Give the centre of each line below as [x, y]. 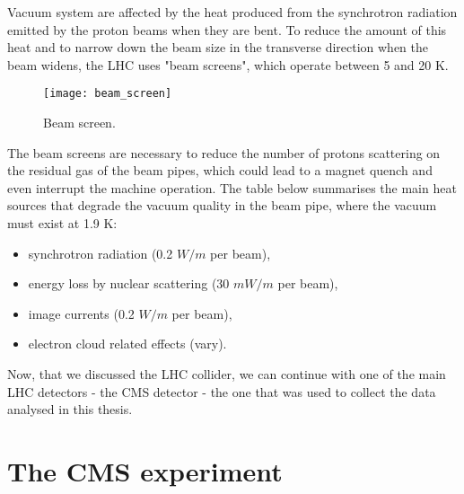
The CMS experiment [145, 470]
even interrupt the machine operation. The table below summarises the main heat [232, 187]
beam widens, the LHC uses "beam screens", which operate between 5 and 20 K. [228, 64]
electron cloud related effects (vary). [127, 344]
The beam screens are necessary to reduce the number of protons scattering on [224, 152]
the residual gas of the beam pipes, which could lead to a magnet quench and [220, 170]
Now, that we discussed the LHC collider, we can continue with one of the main [227, 373]
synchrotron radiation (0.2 [101, 253]
